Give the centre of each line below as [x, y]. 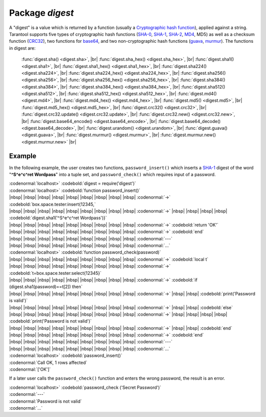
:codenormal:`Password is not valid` [46, 401]
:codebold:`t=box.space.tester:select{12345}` [55, 273]
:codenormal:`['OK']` [30, 369]
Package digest [41, 13]
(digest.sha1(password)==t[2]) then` [46, 287]
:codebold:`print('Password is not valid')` [50, 321]
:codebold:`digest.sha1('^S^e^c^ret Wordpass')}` [58, 218]
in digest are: [22, 48]
